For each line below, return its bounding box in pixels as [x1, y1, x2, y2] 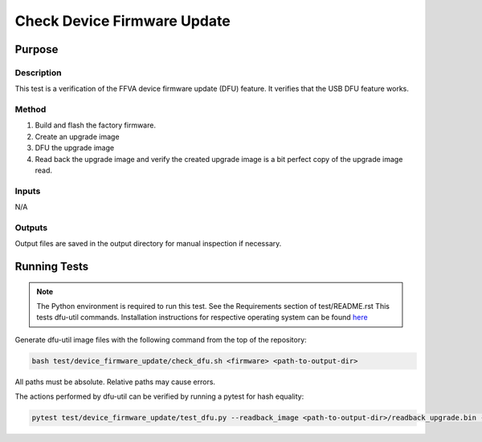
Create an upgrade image [35, 132, 120, 141]
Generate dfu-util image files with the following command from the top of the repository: [14, 335, 307, 344]
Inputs [14, 185, 41, 197]
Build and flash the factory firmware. [35, 120, 157, 130]
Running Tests [14, 260, 88, 274]
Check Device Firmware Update [14, 12, 231, 30]
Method [14, 104, 47, 116]
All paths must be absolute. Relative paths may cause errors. [14, 377, 216, 387]
